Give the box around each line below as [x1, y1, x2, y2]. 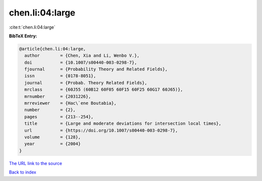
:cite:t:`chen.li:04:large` [9, 24, 56, 30]
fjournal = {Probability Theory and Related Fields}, [24, 66, 168, 72]
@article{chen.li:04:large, [19, 46, 86, 51]
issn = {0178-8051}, [24, 73, 97, 79]
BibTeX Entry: [9, 33, 37, 39]
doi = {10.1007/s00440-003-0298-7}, [24, 60, 137, 65]
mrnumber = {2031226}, [24, 94, 91, 99]
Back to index [9, 169, 36, 175]
